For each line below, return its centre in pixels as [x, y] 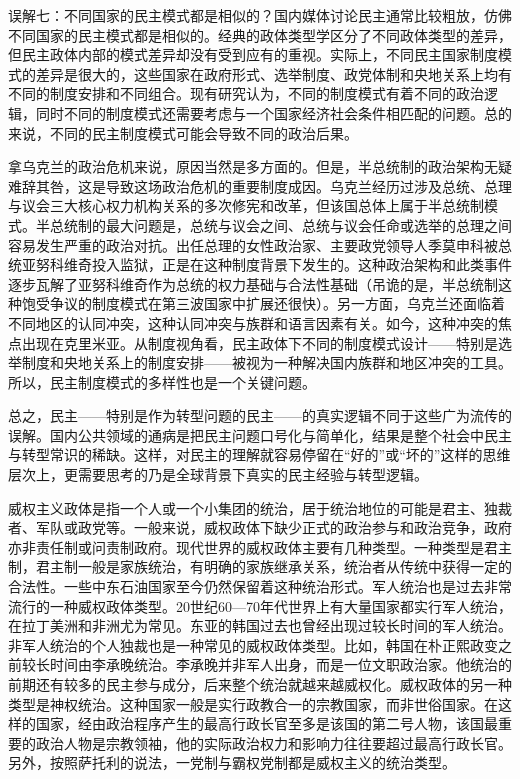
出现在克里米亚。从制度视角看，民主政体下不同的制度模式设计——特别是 [259, 342]
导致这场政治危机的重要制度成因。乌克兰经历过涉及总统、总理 [308, 185]
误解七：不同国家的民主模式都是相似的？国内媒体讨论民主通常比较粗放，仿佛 [260, 15]
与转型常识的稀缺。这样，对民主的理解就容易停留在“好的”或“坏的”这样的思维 [259, 454]
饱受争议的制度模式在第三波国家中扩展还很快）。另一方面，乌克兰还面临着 [263, 303]
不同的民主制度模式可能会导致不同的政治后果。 [203, 132]
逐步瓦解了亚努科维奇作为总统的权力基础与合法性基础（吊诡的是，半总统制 [253, 283]
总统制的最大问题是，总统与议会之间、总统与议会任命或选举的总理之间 [280, 224]
